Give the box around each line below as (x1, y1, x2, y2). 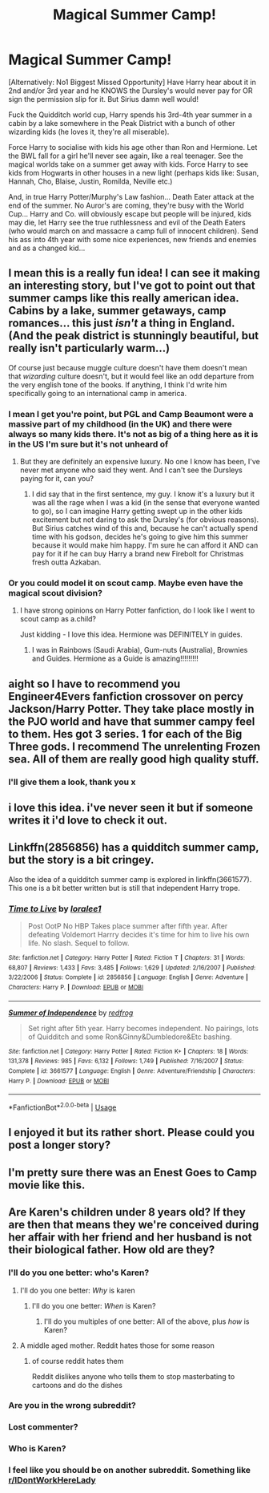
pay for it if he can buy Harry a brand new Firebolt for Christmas (31, 549, 244, 559)
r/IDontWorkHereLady (8, 1475, 96, 1486)
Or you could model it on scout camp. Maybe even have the (8, 577, 243, 589)
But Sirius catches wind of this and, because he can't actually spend (31, 524, 258, 533)
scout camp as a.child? (19, 614, 97, 624)
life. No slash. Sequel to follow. (27, 938, 130, 948)
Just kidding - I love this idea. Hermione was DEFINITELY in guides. (19, 629, 243, 639)
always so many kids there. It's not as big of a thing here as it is (8, 428, 259, 439)
